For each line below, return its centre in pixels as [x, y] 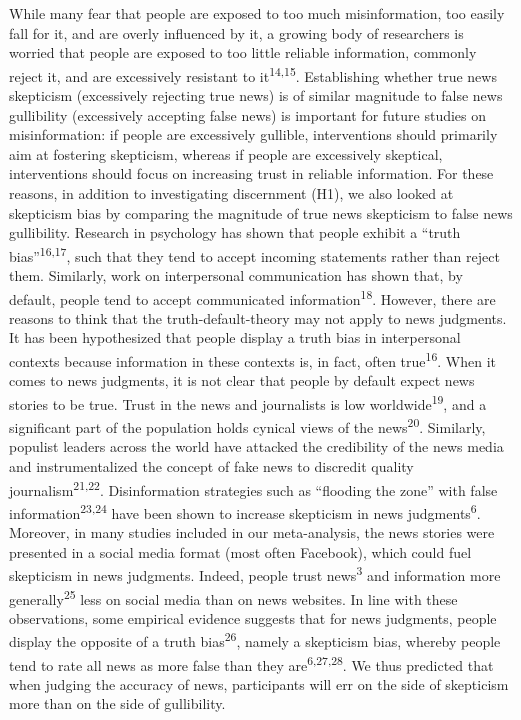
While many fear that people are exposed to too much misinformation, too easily [257, 13]
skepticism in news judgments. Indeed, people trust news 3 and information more [255, 573]
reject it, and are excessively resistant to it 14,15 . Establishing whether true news [253, 74]
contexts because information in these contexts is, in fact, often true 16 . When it [252, 359]
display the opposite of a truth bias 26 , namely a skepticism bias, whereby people [255, 640]
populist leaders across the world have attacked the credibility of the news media [256, 446]
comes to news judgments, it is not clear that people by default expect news [242, 380]
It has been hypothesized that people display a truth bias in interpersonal [235, 337]
